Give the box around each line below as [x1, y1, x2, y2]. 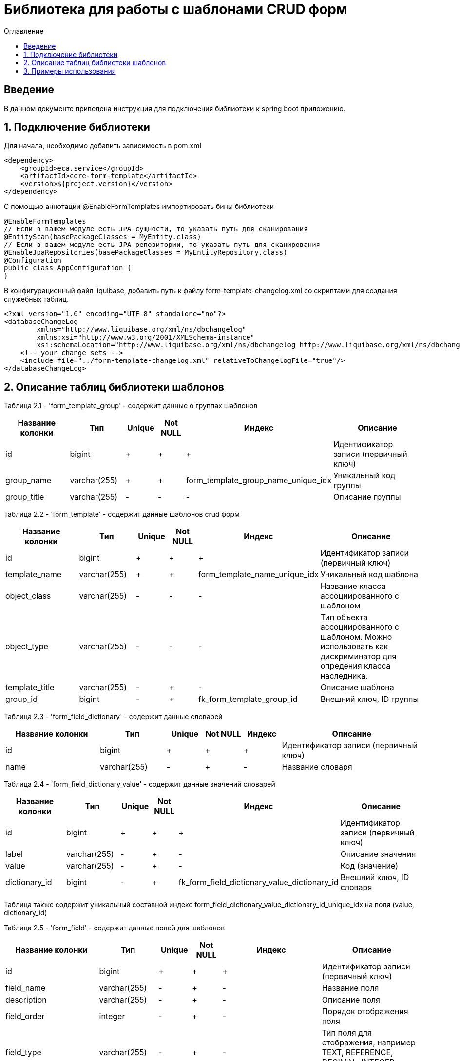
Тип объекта [320, 612, 368, 623]
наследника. [320, 671, 368, 681]
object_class [5, 591, 51, 601]
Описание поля [322, 995, 380, 1005]
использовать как [320, 642, 388, 652]
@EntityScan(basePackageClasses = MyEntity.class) [4, 233, 201, 241]
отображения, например [322, 1038, 416, 1048]
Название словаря [282, 762, 352, 772]
